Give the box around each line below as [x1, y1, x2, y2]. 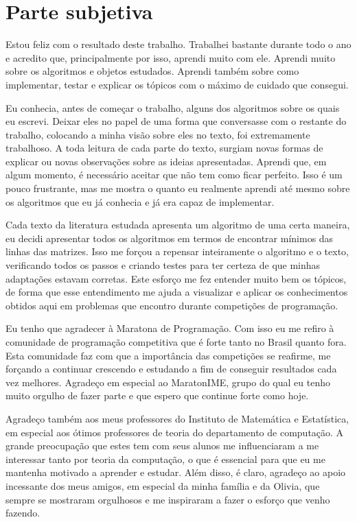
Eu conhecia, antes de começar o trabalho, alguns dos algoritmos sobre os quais [5, 100, 340, 115]
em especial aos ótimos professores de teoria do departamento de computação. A [5, 425, 344, 439]
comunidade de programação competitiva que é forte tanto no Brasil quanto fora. [5, 335, 347, 348]
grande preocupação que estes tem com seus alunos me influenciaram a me [5, 438, 319, 453]
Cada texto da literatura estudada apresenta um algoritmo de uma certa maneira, [5, 217, 350, 232]
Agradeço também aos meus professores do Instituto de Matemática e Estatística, [5, 411, 349, 425]
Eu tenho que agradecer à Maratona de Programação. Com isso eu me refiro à [5, 321, 334, 335]
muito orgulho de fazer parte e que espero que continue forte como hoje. [5, 388, 309, 403]
